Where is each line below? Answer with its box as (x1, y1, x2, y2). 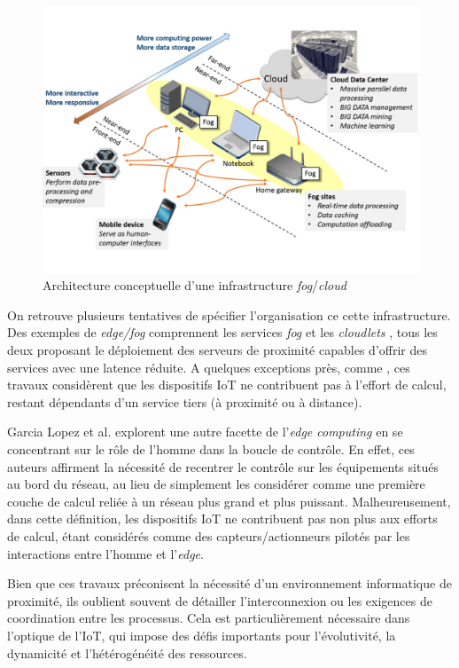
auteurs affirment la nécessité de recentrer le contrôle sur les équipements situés (7, 457, 439, 475)
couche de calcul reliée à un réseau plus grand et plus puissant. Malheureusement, (7, 491, 451, 510)
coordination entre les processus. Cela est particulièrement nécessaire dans (7, 609, 410, 627)
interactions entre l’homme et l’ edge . (7, 544, 204, 562)
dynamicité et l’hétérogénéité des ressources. (7, 643, 247, 662)
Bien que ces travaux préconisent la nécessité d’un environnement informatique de (7, 574, 452, 593)
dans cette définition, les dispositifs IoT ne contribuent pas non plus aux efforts (7, 509, 438, 528)
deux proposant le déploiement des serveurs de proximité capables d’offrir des (7, 341, 427, 359)
